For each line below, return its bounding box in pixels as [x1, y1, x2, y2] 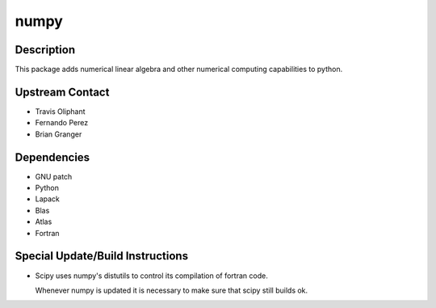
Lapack [35, 194, 61, 204]
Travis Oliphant [35, 106, 86, 116]
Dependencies [15, 150, 90, 164]
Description [15, 43, 76, 57]
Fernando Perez [35, 118, 89, 128]
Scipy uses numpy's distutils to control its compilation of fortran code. [35, 271, 268, 281]
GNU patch [35, 171, 73, 181]
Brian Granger [35, 129, 82, 139]
